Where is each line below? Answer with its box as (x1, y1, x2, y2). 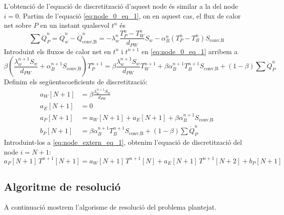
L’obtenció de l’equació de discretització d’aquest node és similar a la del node (4, 1, 238, 11)
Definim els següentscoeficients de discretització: (4, 77, 147, 87)
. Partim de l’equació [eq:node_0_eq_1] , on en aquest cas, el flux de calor (19, 10, 241, 20)
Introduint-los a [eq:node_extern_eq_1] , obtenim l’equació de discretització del (4, 137, 242, 147)
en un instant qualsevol (40, 20, 110, 30)
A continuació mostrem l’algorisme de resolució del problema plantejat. (4, 201, 217, 212)
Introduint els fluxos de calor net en (4, 46, 111, 56)
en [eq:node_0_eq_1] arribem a (142, 46, 238, 56)
